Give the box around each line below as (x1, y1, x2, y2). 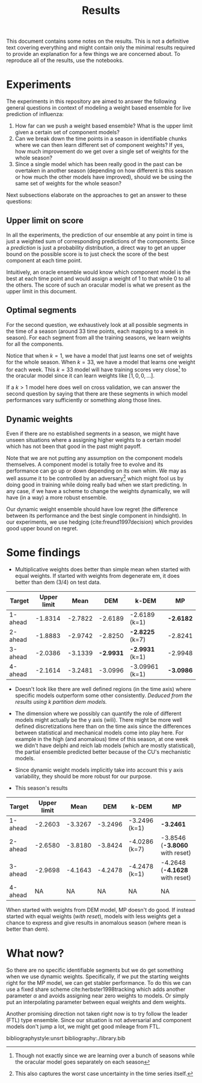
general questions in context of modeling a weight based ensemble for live (6, 104, 191, 111)
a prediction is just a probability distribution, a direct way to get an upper (6, 244, 186, 251)
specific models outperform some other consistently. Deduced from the (14, 692, 193, 699)
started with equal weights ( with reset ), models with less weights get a (6, 913, 181, 920)
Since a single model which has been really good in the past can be (14, 161, 182, 168)
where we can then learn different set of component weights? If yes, (14, 141, 185, 149)
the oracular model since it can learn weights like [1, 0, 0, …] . (6, 372, 155, 379)
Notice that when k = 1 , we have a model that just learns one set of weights (6, 352, 193, 359)
